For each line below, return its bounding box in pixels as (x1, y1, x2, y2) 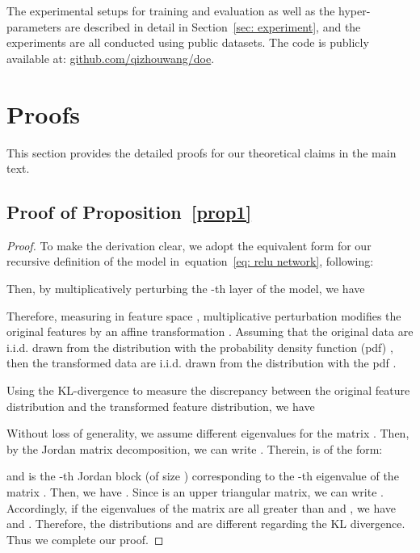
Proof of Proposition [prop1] (6, 199, 252, 224)
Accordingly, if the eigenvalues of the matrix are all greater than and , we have (6, 499, 397, 516)
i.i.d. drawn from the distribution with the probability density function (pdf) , (6, 338, 393, 355)
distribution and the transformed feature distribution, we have (6, 397, 315, 414)
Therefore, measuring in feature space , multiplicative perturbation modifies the (6, 307, 401, 324)
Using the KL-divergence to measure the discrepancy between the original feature (6, 382, 410, 399)
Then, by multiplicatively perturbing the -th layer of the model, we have (6, 280, 365, 297)
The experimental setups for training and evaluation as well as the (6, 2, 335, 19)
